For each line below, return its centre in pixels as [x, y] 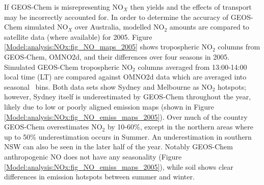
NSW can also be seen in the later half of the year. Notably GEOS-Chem [118, 147]
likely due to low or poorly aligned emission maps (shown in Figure [109, 106]
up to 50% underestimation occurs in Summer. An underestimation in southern [128, 136]
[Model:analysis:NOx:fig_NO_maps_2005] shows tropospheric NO [108, 47]
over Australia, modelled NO [120, 27]
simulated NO [46, 27]
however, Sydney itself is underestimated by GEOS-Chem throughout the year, [128, 97]
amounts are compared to [209, 27]
